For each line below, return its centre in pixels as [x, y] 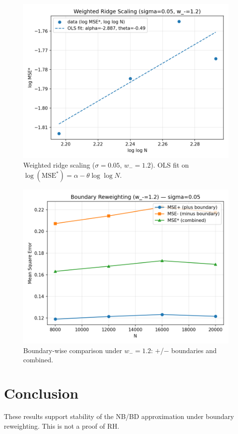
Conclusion [41, 393]
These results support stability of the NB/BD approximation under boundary [119, 416]
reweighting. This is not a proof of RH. [62, 426]
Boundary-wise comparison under [73, 350]
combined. [38, 360]
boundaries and [194, 350]
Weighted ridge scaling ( [59, 164]
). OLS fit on [170, 164]
